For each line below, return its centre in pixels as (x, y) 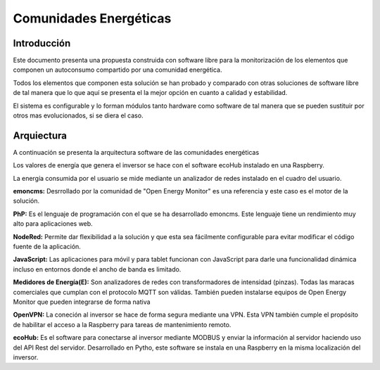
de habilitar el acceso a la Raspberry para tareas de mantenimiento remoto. (122, 324)
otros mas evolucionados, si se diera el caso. (78, 115)
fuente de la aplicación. (47, 247)
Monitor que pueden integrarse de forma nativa (82, 302)
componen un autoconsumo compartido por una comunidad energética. (118, 70)
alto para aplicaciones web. (53, 224)
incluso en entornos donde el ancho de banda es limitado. (97, 269)
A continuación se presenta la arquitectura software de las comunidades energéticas (136, 152)
